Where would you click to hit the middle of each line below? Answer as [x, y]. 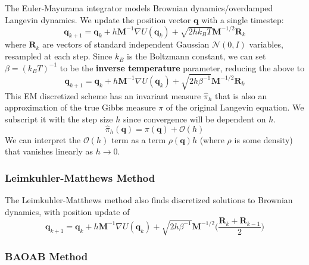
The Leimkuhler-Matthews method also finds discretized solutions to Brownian [149, 200]
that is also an [241, 95]
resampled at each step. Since [59, 56]
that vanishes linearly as [49, 151]
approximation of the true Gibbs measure [80, 107]
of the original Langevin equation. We [235, 107]
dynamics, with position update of [67, 211]
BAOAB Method [46, 256]
